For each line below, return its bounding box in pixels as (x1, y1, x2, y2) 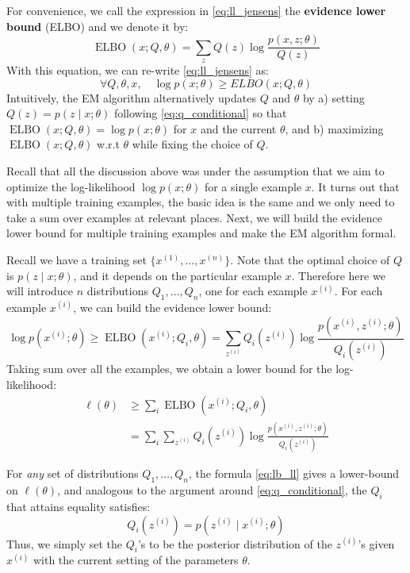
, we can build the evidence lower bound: (73, 298, 272, 315)
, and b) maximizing (285, 120, 384, 137)
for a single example (204, 178, 302, 194)
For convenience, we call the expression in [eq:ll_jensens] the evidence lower (6, 2, 386, 18)
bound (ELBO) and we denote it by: (6, 17, 189, 34)
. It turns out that (311, 178, 400, 194)
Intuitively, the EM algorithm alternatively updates (6, 89, 257, 106)
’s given (358, 535, 395, 552)
